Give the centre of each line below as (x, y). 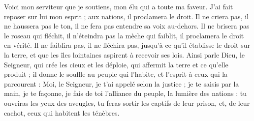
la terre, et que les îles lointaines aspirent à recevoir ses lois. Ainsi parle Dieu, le (125, 54)
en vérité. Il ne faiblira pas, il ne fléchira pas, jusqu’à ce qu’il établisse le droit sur (127, 45)
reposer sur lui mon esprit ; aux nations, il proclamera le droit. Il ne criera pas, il (126, 16)
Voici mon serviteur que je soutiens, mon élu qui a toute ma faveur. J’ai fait (119, 6)
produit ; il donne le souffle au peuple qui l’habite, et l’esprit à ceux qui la (116, 74)
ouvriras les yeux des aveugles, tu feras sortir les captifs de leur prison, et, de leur (127, 103)
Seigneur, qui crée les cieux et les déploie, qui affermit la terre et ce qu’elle (116, 64)
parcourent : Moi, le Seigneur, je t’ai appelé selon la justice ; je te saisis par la (122, 83)
